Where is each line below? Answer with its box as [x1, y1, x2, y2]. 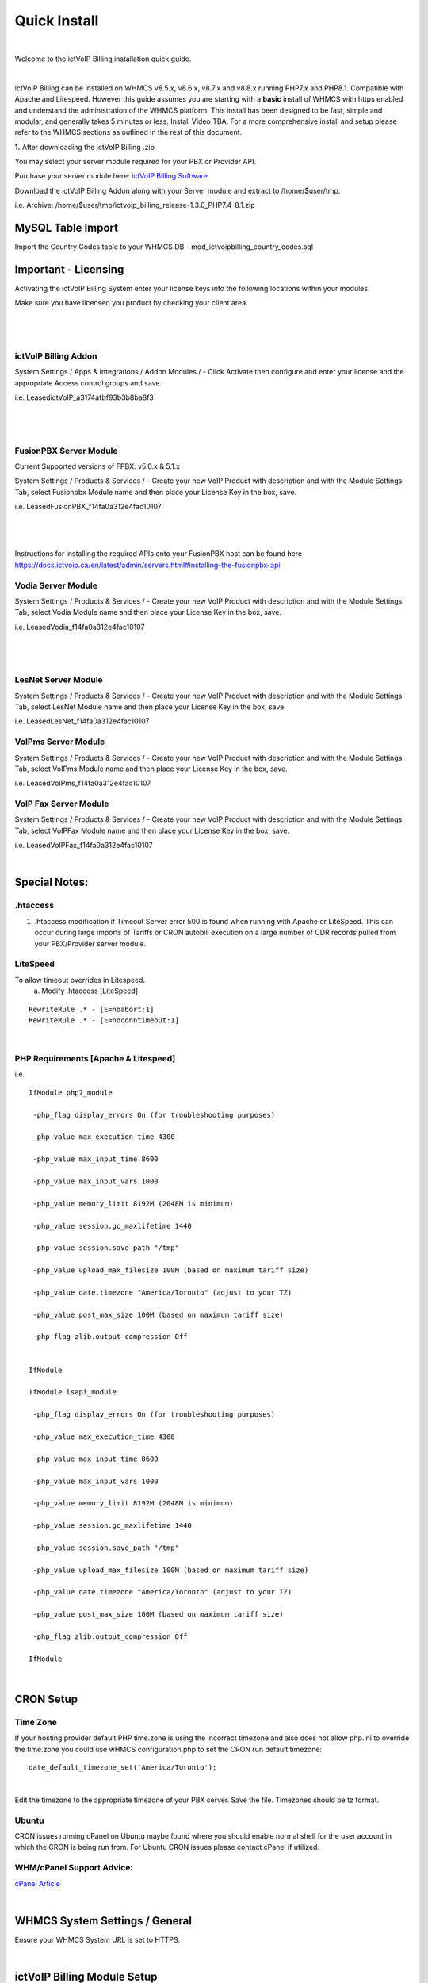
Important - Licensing [14, 263, 124, 276]
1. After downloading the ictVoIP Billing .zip [14, 142, 155, 152]
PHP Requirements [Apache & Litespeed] [14, 1053, 176, 1064]
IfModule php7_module [29, 1087, 113, 1097]
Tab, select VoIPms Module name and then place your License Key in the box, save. [14, 764, 289, 773]
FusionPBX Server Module [14, 445, 118, 456]
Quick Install [14, 12, 99, 29]
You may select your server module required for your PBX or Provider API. [14, 157, 257, 167]
